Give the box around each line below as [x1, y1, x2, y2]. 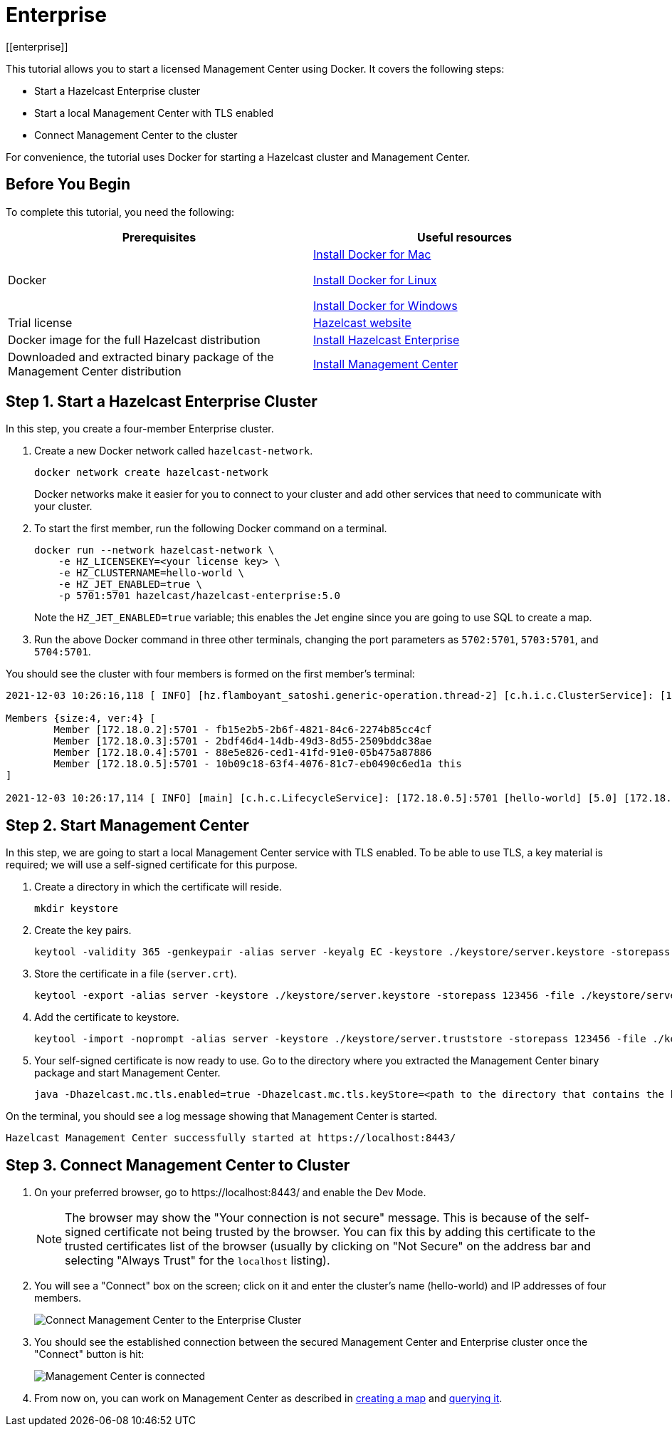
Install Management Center [313, 356, 458, 371]
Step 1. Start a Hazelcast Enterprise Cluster [6, 393, 317, 411]
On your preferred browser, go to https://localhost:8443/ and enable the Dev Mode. [34, 1186, 426, 1199]
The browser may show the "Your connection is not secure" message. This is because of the [65, 1210, 562, 1225]
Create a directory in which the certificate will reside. [34, 881, 283, 893]
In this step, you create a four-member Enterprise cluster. [6, 422, 274, 435]
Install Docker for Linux [313, 272, 437, 287]
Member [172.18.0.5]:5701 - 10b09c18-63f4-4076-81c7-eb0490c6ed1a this [53, 758, 462, 770]
